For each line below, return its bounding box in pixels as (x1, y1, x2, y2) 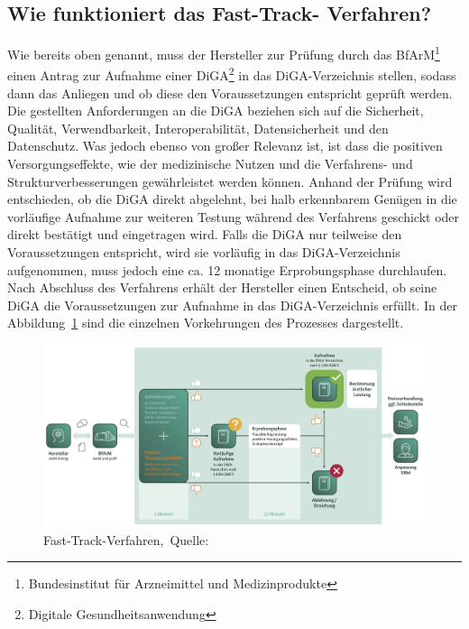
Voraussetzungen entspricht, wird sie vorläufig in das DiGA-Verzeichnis (7, 243, 400, 262)
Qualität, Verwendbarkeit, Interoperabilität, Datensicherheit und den (7, 118, 389, 137)
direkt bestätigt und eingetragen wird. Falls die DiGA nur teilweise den (7, 225, 402, 244)
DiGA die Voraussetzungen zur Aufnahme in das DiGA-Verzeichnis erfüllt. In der (7, 295, 457, 314)
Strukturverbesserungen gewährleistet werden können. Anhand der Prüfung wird (7, 171, 453, 190)
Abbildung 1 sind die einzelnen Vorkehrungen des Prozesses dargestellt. (7, 313, 404, 332)
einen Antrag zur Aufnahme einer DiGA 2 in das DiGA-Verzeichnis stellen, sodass (7, 63, 456, 85)
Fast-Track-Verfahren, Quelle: (43, 530, 209, 549)
